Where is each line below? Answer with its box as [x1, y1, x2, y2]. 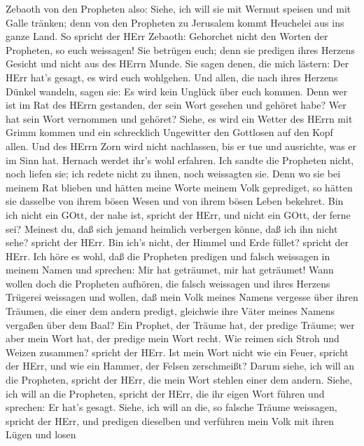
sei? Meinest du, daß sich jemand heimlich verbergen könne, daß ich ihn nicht [6, 221, 338, 236]
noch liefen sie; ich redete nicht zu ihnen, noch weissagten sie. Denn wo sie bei [6, 166, 341, 181]
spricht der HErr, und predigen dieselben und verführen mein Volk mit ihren [6, 413, 334, 428]
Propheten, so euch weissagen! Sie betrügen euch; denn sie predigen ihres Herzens [6, 42, 355, 57]
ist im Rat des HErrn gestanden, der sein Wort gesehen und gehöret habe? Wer [6, 97, 346, 112]
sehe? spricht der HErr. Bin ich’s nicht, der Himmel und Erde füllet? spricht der [6, 235, 349, 250]
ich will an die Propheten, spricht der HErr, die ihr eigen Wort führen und [6, 386, 325, 400]
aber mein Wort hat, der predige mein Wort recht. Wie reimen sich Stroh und [6, 331, 339, 346]
